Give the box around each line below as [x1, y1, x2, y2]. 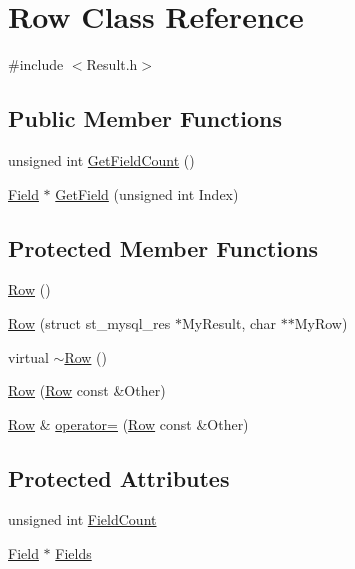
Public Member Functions [8, 103, 282, 134]
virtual [8, 346, 49, 367]
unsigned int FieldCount [8, 509, 157, 530]
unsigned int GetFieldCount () [8, 149, 195, 170]
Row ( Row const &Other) [8, 380, 166, 401]
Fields [55, 543, 92, 564]
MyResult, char [182, 312, 277, 333]
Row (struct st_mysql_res [8, 312, 171, 333]
